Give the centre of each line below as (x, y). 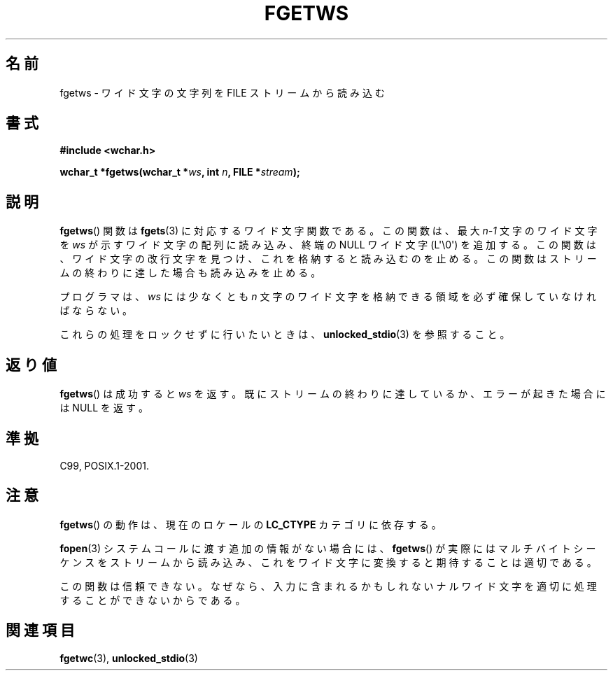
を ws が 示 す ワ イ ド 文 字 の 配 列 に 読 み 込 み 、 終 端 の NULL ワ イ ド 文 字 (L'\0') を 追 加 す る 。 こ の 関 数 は (328, 245)
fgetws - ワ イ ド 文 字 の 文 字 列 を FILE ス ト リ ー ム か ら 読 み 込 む (222, 92)
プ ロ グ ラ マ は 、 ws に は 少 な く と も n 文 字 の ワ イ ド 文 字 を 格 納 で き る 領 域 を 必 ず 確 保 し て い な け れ (328, 297)
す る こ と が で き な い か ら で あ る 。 (153, 600)
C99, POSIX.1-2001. (104, 465)
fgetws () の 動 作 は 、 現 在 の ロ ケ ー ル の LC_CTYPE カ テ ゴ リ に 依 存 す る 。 (251, 524)
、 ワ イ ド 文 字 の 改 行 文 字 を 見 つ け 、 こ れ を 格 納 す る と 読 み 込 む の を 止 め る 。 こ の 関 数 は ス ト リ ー (328, 259)
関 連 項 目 (40, 631)
